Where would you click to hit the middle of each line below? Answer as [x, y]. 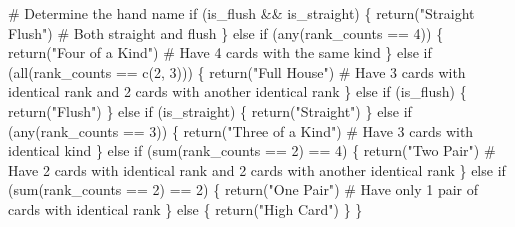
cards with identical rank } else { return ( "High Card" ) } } [185, 208]
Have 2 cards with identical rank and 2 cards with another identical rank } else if [257, 169]
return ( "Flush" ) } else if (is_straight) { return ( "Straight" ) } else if [210, 110]
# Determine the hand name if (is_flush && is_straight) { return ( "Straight [241, 13]
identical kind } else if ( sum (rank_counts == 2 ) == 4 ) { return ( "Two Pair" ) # [252, 150]
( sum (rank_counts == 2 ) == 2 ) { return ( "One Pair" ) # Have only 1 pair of [243, 189]
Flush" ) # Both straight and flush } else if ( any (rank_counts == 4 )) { [226, 32]
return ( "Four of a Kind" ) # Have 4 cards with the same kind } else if [220, 52]
